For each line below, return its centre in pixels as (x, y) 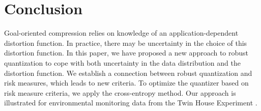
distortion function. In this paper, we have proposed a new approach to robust (126, 53)
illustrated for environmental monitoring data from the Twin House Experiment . (131, 103)
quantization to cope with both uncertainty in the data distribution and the (122, 62)
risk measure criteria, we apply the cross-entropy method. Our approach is (120, 92)
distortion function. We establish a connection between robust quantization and (128, 73)
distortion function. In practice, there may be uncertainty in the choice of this (126, 43)
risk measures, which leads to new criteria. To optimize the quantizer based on (126, 83)
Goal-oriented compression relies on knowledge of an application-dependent (121, 33)
